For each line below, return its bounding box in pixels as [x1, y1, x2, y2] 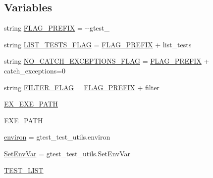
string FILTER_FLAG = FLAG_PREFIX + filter [4, 82, 160, 92]
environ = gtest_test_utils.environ [4, 132, 110, 142]
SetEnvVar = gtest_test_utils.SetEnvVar [4, 148, 131, 158]
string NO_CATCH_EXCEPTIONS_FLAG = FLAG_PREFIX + [4, 56, 210, 66]
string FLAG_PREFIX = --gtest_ [4, 23, 110, 33]
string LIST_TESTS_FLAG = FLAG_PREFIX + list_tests [4, 39, 192, 49]
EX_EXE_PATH [4, 99, 58, 109]
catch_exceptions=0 [4, 65, 66, 75]
